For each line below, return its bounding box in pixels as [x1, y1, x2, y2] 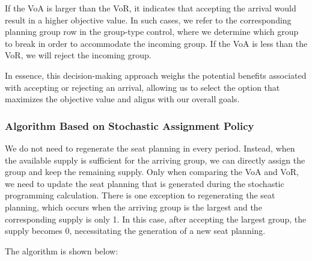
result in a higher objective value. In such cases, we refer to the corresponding [5, 13, 292, 26]
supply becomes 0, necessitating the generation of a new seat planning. [5, 224, 266, 237]
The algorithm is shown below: [5, 244, 118, 257]
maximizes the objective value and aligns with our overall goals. [5, 93, 240, 105]
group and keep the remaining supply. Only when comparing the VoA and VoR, [5, 165, 299, 178]
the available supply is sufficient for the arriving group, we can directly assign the [5, 153, 305, 166]
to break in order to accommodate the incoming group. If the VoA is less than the [5, 37, 308, 49]
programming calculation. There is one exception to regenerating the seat [5, 189, 275, 201]
